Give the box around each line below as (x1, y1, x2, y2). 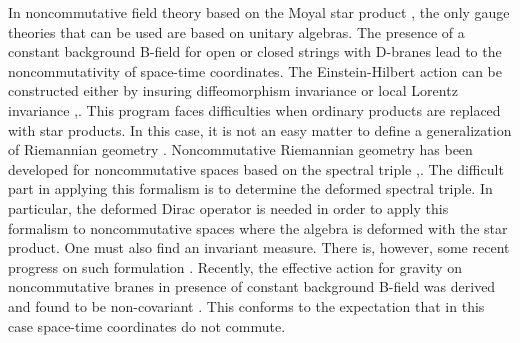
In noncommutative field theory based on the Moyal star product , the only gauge (8, 2, 510, 22)
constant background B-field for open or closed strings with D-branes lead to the (8, 41, 502, 62)
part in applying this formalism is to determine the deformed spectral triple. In (8, 178, 493, 199)
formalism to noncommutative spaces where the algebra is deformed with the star (8, 217, 508, 238)
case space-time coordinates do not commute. (8, 315, 286, 336)
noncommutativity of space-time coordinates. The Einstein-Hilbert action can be (8, 60, 503, 81)
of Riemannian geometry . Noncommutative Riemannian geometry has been (8, 139, 473, 160)
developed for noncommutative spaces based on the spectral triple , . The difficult (8, 158, 504, 179)
